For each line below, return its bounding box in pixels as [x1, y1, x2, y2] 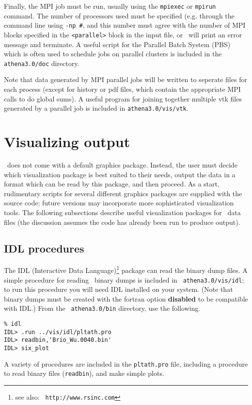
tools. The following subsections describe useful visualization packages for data [4, 207, 241, 217]
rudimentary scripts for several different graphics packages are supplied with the [4, 188, 242, 198]
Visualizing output [4, 132, 130, 152]
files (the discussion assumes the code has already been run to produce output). [4, 217, 240, 227]
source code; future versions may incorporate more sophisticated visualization [4, 198, 234, 208]
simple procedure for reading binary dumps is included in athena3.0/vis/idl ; [4, 274, 244, 285]
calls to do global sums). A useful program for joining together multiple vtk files [4, 93, 242, 103]
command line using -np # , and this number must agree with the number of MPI [4, 20, 246, 30]
